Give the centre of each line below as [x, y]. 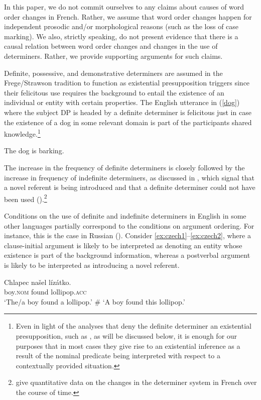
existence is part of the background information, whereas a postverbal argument [127, 255]
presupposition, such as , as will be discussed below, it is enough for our [126, 335]
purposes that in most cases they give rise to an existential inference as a [128, 345]
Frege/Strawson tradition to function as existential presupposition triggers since [127, 83]
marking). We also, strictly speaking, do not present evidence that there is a [121, 36]
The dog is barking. [34, 151]
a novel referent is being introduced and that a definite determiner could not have [130, 187]
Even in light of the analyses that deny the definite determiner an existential [134, 326]
